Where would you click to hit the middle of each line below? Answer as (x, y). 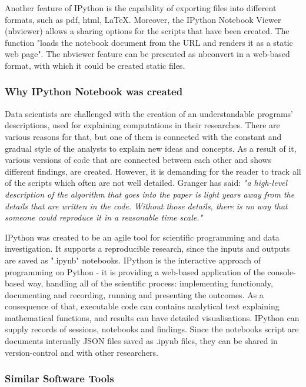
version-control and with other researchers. (82, 352)
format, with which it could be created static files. (95, 65)
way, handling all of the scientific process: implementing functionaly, (150, 283)
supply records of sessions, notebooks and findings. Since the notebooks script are (152, 329)
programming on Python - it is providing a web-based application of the (135, 271)
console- (282, 271)
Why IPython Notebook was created (94, 91)
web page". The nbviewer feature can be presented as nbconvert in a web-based (147, 54)
